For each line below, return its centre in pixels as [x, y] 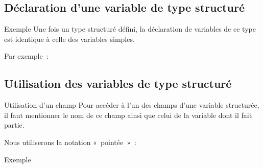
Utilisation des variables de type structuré [118, 83]
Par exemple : [26, 56]
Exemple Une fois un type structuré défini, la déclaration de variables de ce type [130, 29]
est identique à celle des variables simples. [69, 39]
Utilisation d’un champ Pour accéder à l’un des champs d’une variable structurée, [132, 105]
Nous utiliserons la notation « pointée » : [70, 142]
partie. [14, 125]
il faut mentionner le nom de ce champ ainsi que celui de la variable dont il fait [128, 115]
